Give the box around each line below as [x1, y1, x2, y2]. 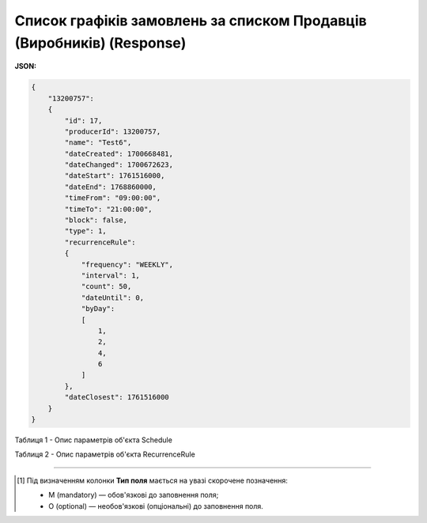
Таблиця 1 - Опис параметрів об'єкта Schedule [14, 435, 173, 445]
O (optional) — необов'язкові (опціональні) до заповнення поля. [48, 501, 264, 510]
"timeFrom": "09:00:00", [64, 194, 161, 203]
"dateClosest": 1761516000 [64, 392, 169, 402]
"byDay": [81, 305, 115, 313]
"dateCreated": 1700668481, [64, 149, 174, 158]
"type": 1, [64, 226, 107, 236]
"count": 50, [81, 282, 132, 291]
